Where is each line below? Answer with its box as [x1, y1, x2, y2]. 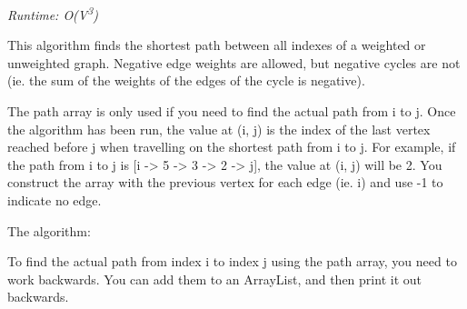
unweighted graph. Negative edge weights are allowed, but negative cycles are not [7, 53, 461, 72]
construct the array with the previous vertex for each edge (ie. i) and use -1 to [7, 173, 443, 192]
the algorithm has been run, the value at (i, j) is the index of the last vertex [7, 119, 431, 138]
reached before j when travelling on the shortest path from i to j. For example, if [7, 137, 456, 156]
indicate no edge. [7, 191, 102, 209]
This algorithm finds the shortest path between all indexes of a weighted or [7, 35, 426, 55]
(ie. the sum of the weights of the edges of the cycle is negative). [7, 71, 365, 90]
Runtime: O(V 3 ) [7, 3, 98, 24]
